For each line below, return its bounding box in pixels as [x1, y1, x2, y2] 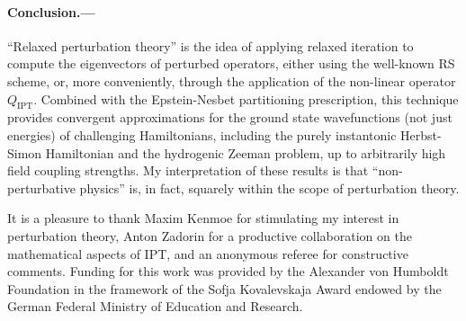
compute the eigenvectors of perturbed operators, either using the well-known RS [7, 54, 455, 73]
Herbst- [400, 125, 442, 144]
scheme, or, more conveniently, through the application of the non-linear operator [7, 71, 456, 90]
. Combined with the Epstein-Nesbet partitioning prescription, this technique [33, 89, 459, 108]
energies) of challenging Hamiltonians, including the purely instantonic [7, 125, 397, 144]
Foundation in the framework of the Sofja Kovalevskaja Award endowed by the [7, 279, 442, 298]
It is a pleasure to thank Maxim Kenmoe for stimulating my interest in [7, 209, 399, 227]
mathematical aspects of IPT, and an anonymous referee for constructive [7, 244, 408, 263]
